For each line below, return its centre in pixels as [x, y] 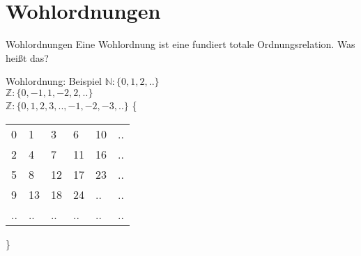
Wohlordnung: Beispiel [54, 81]
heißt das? [27, 57]
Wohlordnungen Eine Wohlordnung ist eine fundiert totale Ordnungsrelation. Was [180, 44]
